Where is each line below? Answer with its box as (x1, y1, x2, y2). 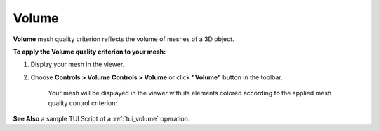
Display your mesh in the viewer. (30, 60, 125, 69)
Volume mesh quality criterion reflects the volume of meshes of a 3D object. (13, 35, 234, 43)
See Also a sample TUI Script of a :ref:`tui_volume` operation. (13, 114, 190, 123)
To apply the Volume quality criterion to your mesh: (13, 47, 166, 56)
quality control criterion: (48, 98, 118, 107)
